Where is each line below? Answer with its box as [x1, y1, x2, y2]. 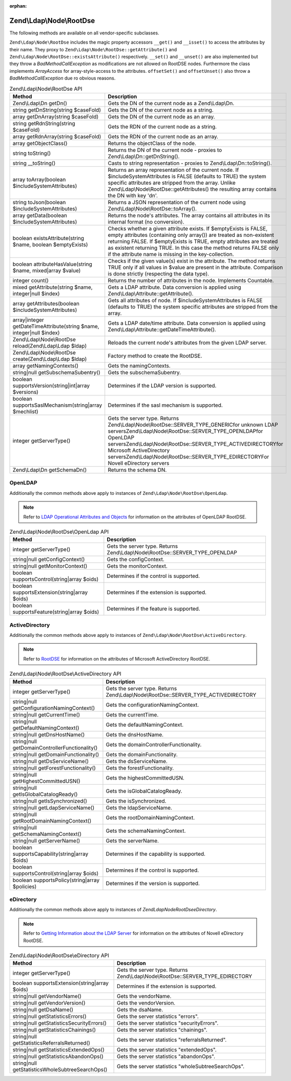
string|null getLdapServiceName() [12, 804, 95, 811]
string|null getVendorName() [12, 993, 82, 1000]
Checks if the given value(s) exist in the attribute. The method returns [108, 257, 276, 265]
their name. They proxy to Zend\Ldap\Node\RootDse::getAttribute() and [9, 46, 177, 52]
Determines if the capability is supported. [106, 850, 206, 857]
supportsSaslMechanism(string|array [12, 402, 102, 409]
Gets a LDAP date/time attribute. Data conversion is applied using [108, 319, 266, 327]
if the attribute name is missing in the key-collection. [108, 251, 234, 258]
